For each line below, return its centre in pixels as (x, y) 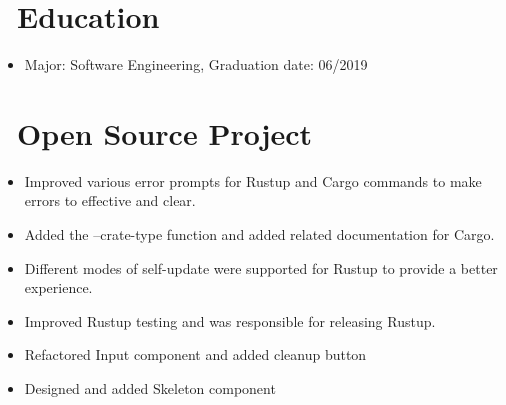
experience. (58, 287)
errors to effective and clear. (110, 200)
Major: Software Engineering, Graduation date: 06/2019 (196, 64)
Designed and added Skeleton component (150, 388)
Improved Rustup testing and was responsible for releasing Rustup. (230, 320)
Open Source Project (165, 132)
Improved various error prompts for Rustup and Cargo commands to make (253, 180)
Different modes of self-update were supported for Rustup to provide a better (261, 267)
